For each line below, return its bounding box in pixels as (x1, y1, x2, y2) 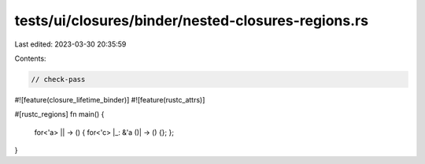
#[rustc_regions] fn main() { (14, 110, 105, 119)
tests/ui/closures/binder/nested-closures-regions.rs (14, 12, 369, 29)
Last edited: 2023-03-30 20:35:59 (14, 39, 127, 49)
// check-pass (31, 75, 86, 84)
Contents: (14, 54, 46, 63)
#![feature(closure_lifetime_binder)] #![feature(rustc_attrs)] (14, 95, 205, 104)
